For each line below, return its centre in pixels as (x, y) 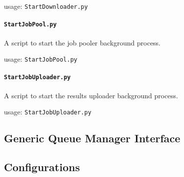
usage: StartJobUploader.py (48, 112)
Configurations (42, 167)
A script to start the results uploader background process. (91, 95)
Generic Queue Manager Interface (92, 138)
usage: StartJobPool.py (41, 59)
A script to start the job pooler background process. (82, 42)
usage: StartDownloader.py (46, 6)
